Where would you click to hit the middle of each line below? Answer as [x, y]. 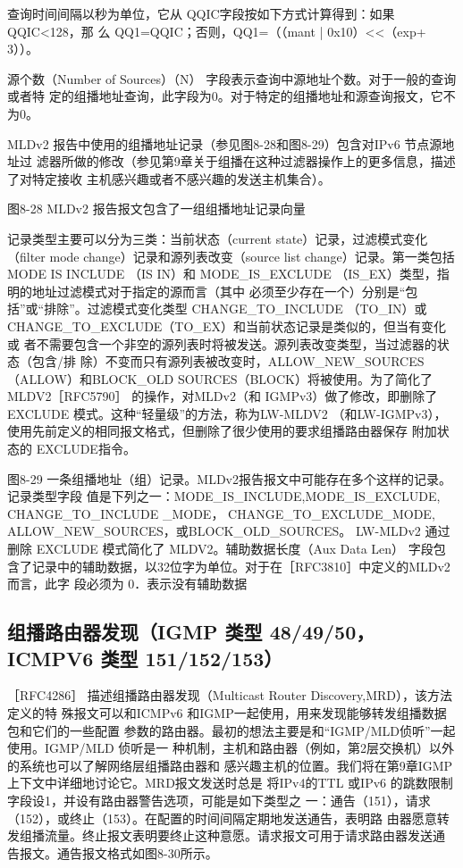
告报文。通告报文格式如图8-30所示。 [113, 852]
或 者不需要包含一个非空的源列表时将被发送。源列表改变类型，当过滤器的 [222, 343]
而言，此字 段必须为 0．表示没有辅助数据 [127, 584]
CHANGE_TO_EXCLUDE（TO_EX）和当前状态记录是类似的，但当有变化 [227, 325]
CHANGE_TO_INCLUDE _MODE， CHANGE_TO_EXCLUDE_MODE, [221, 513]
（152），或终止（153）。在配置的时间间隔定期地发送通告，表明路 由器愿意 [222, 818]
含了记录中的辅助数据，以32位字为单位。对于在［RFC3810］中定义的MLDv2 [229, 566]
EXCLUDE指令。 [86, 449]
